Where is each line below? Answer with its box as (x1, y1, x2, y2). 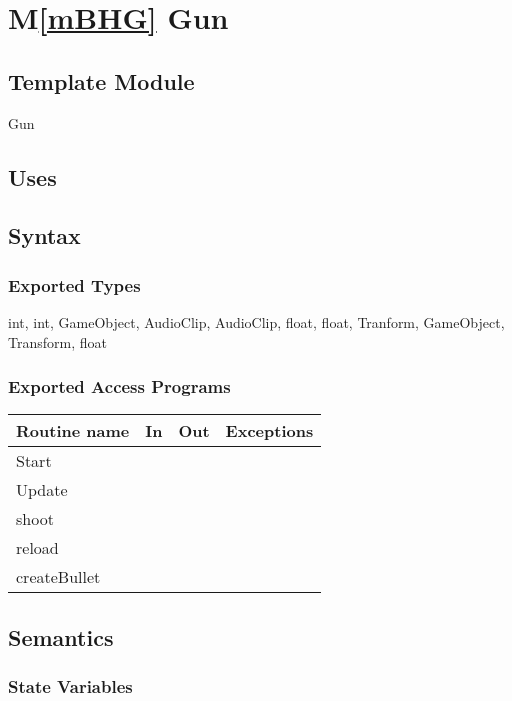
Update (16, 478, 68, 502)
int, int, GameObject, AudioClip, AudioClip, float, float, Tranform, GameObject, (8, 311, 505, 332)
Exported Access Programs (8, 374, 231, 399)
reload (16, 536, 59, 560)
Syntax (8, 220, 81, 251)
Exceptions (225, 419, 314, 443)
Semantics (8, 621, 114, 652)
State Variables (8, 674, 133, 699)
